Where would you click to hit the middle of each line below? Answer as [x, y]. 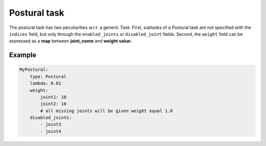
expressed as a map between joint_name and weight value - [71, 41]
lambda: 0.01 [46, 84]
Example [23, 55]
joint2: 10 [53, 104]
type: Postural [48, 76]
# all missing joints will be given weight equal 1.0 [106, 111]
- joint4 [51, 131]
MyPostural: [34, 70]
